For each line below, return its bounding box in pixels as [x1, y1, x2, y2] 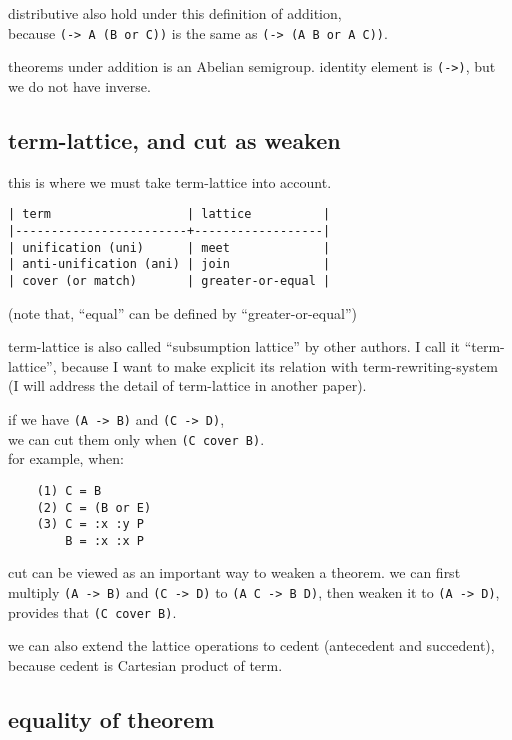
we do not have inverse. [8, 75, 151, 96]
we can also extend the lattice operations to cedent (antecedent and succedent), [8, 635, 495, 656]
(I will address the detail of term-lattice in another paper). [8, 375, 367, 396]
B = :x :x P [65, 533, 145, 548]
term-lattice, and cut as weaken [8, 124, 341, 155]
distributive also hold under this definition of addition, [8, 3, 342, 23]
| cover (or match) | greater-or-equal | [8, 273, 331, 288]
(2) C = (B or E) [36, 500, 152, 515]
